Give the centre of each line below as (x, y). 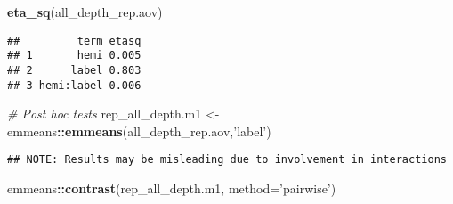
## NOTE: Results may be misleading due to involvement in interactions (227, 160)
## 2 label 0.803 (74, 70)
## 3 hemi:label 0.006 (74, 85)
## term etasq (74, 41)
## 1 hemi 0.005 (74, 56)
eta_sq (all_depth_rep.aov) (85, 12)
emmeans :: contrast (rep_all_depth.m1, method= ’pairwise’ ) (172, 188)
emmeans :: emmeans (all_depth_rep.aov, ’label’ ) (139, 131)
